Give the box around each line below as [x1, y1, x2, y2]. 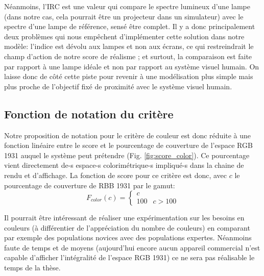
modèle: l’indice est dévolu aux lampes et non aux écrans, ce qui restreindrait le [4, 41, 254, 52]
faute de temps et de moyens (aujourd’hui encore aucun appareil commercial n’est [4, 242, 260, 253]
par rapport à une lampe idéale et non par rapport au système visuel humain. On [4, 61, 259, 71]
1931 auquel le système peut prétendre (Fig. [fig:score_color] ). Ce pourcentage [4, 149, 250, 160]
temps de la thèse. [4, 262, 61, 273]
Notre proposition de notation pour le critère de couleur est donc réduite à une [4, 130, 251, 140]
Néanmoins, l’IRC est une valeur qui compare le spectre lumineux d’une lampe [4, 1, 250, 11]
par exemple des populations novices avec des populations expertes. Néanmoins [4, 232, 252, 243]
